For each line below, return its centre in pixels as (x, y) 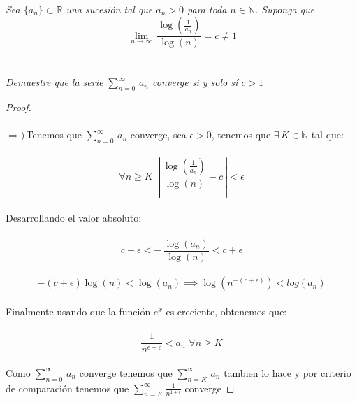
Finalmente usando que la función (78, 311)
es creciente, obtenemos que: (226, 311)
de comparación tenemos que (67, 388)
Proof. (19, 107)
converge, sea (158, 135)
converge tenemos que (126, 372)
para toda (207, 9)
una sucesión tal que (109, 9)
